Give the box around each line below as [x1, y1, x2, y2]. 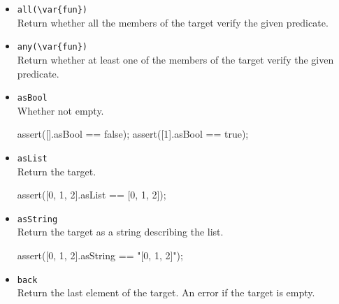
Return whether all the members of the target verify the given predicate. [17, 15, 329, 29]
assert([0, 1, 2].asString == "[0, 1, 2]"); [17, 248, 183, 263]
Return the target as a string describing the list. [17, 224, 224, 239]
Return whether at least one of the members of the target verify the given [17, 52, 334, 66]
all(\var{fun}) [17, 5, 88, 15]
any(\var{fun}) [17, 42, 88, 52]
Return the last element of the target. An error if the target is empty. [17, 285, 315, 300]
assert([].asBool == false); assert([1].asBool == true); [17, 126, 249, 141]
